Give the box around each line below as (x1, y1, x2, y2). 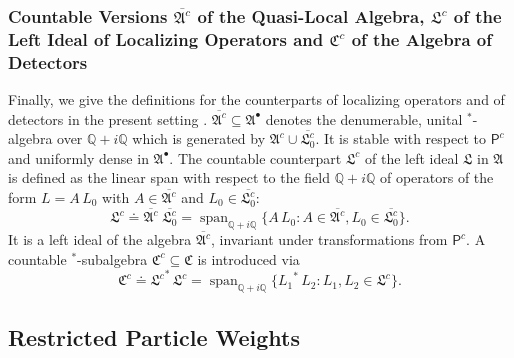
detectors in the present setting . (8, 108, 208, 129)
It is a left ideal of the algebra (8, 229, 192, 250)
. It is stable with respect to (315, 128, 486, 149)
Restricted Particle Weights (8, 321, 301, 352)
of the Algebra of (351, 26, 492, 51)
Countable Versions (8, 3, 168, 28)
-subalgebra (77, 248, 148, 269)
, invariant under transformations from (211, 229, 448, 250)
